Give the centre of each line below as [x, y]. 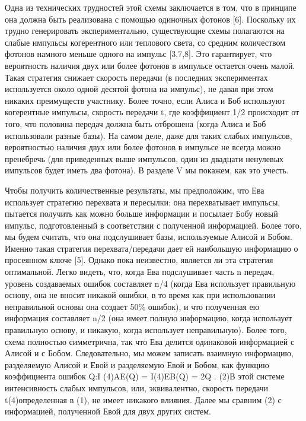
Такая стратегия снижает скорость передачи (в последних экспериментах [136, 77]
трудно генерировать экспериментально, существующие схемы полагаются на [145, 31]
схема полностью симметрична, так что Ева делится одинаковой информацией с [150, 341]
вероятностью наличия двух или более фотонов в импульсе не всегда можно [143, 147]
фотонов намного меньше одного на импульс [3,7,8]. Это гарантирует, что [138, 54]
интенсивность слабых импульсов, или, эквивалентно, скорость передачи [137, 388]
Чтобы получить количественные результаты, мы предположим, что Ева [135, 190]
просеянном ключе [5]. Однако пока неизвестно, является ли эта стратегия [139, 260]
